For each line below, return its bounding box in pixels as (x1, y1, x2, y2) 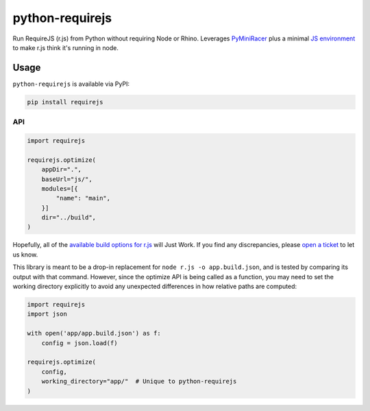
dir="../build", (41, 213, 96, 222)
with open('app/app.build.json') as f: (27, 329, 161, 338)
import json (27, 310, 68, 318)
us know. (12, 250, 38, 259)
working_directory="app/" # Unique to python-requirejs (41, 377, 237, 386)
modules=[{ (41, 185, 78, 192)
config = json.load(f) (41, 339, 118, 347)
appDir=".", (41, 165, 82, 174)
